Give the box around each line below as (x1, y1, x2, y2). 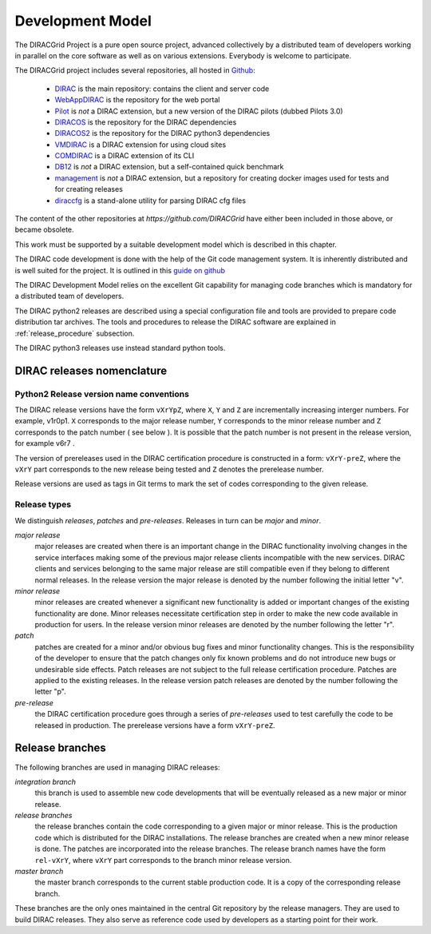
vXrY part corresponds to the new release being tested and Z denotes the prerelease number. (14, 464, 324, 475)
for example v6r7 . (14, 439, 75, 448)
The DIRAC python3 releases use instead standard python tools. (14, 343, 226, 352)
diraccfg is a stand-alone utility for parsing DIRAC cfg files (54, 196, 247, 205)
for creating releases (54, 185, 124, 194)
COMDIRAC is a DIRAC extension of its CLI (54, 151, 195, 161)
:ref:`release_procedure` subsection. (14, 328, 135, 338)
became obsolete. (14, 225, 75, 235)
